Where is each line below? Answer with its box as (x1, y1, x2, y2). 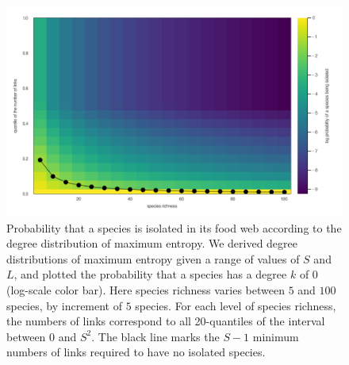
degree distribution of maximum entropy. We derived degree (6, 235, 298, 252)
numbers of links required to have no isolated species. (6, 344, 266, 360)
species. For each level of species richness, (135, 297, 336, 313)
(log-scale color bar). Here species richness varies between (6, 281, 285, 298)
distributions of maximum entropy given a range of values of (6, 250, 300, 267)
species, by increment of (6, 297, 123, 313)
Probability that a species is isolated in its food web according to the (6, 219, 342, 236)
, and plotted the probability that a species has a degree (13, 266, 287, 282)
